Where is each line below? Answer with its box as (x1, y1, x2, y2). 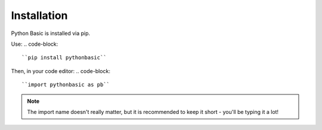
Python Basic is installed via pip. (11, 30, 91, 37)
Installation (11, 9, 68, 22)
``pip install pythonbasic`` (21, 54, 107, 61)
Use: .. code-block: (11, 40, 58, 47)
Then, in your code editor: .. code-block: (11, 67, 110, 74)
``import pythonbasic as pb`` (21, 81, 110, 88)
